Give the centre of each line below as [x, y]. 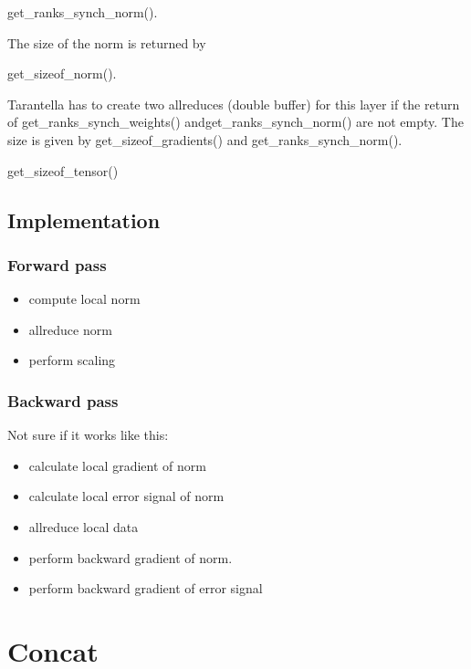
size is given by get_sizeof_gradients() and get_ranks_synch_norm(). [205, 139]
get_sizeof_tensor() [63, 170]
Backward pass [63, 400]
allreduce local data [84, 526]
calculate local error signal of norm [126, 496]
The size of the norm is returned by [107, 42]
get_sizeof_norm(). [62, 73]
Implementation [84, 220]
